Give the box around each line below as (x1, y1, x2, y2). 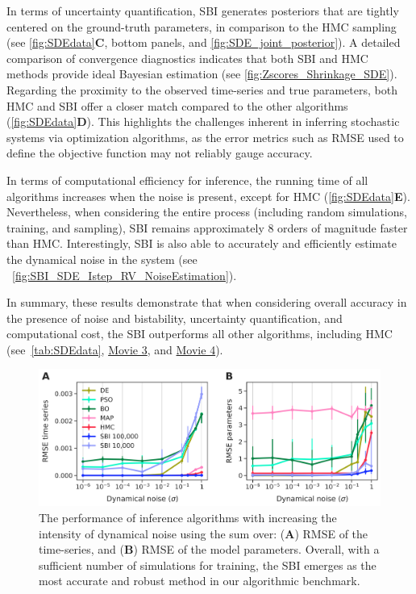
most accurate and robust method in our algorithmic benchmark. (39, 572, 360, 589)
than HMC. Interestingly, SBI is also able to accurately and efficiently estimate (6, 235, 397, 252)
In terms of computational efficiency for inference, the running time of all (6, 171, 368, 188)
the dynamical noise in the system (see (6, 250, 198, 267)
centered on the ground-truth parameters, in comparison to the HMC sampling (6, 18, 397, 35)
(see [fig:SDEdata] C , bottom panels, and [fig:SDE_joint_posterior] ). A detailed (6, 34, 401, 51)
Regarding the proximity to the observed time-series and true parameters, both (6, 81, 397, 98)
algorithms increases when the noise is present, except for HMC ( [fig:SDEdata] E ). (6, 187, 410, 204)
